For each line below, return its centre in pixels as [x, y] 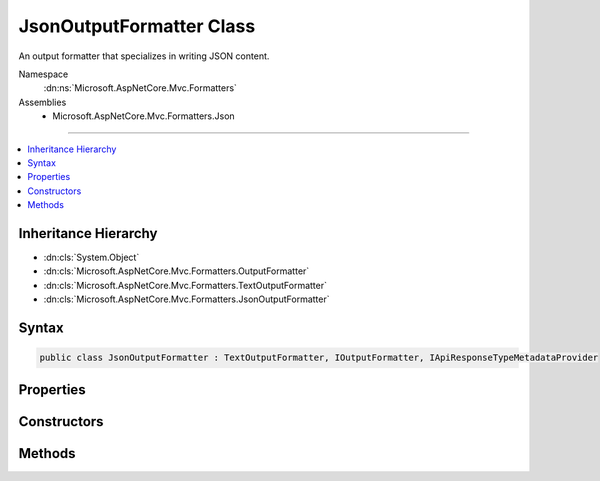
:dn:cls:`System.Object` [91, 257]
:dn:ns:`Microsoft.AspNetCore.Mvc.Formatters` [140, 88]
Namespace [43, 74]
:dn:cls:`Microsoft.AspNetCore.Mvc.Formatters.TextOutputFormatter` [185, 285]
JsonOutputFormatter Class [137, 26]
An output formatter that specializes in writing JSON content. [144, 56]
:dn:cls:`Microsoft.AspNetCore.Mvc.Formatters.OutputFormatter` [176, 271]
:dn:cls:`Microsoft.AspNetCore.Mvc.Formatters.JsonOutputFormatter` [186, 299]
